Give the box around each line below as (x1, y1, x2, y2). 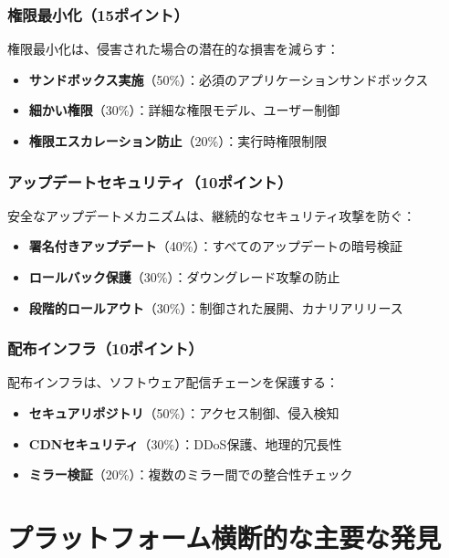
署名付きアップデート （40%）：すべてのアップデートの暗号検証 (28, 237, 402, 256)
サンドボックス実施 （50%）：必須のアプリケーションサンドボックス (28, 69, 429, 89)
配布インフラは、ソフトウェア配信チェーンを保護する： (7, 373, 339, 392)
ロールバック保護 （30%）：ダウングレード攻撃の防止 (28, 268, 340, 286)
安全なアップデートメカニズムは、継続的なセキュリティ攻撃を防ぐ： (7, 205, 416, 225)
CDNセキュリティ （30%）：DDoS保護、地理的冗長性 (28, 434, 342, 453)
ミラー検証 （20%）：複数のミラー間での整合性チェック (28, 465, 353, 484)
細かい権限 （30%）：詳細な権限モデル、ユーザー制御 (28, 100, 340, 120)
